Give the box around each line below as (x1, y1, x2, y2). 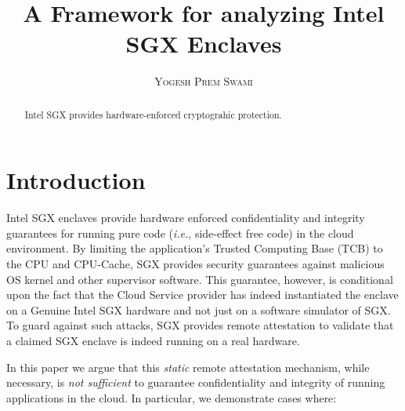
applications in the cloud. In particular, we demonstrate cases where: (6, 389, 337, 406)
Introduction (6, 164, 146, 196)
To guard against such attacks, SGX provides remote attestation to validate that (6, 317, 394, 333)
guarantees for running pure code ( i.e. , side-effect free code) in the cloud (6, 224, 354, 241)
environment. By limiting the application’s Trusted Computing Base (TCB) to (6, 240, 383, 256)
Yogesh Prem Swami (154, 73, 253, 89)
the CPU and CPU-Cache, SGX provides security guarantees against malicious (6, 256, 385, 272)
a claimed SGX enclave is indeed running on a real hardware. (6, 333, 300, 349)
